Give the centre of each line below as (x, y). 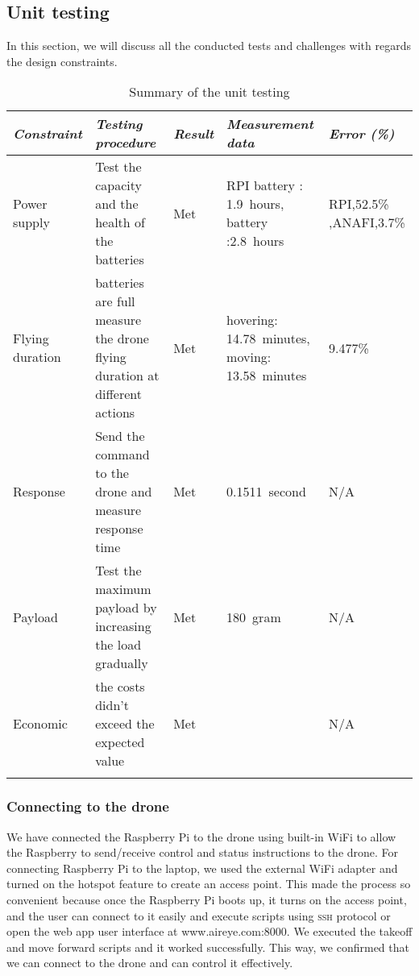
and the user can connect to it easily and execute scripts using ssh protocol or (199, 915)
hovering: (252, 320)
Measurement (270, 124)
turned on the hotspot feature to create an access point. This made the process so (209, 884)
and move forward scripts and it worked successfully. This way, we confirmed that (208, 947)
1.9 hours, (255, 204)
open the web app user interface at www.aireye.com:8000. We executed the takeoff (209, 931)
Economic (40, 724)
